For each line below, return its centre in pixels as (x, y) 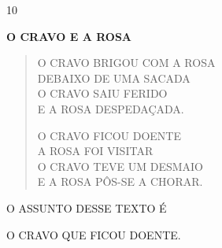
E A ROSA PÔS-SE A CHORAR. (120, 181)
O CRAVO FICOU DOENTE (109, 135)
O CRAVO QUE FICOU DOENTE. (94, 234)
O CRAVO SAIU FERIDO (102, 93)
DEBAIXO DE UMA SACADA (114, 78)
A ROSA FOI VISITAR (95, 151)
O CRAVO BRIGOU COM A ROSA (126, 63)
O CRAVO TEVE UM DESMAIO (120, 166)
